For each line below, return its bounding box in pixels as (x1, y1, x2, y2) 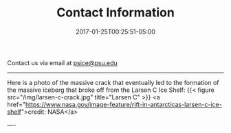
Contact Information (56, 5, 175, 21)
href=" (7, 100, 26, 108)
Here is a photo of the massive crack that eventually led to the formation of (7, 78, 219, 86)
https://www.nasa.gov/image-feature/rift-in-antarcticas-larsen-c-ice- (25, 100, 222, 108)
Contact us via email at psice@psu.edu (7, 58, 118, 66)
